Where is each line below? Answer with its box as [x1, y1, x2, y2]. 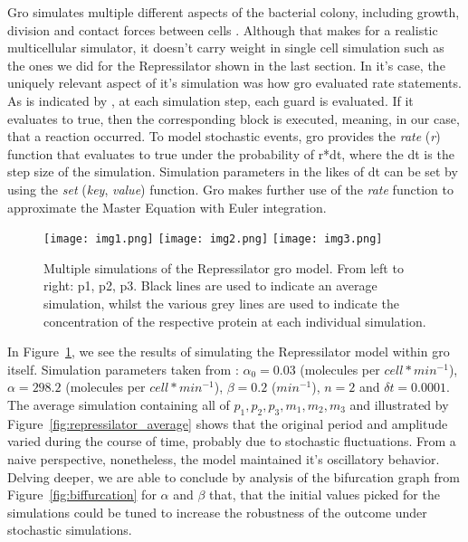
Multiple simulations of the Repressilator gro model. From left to [43, 258, 404, 277]
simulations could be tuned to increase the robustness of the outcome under [7, 502, 427, 521]
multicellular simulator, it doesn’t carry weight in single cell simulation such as [7, 38, 444, 57]
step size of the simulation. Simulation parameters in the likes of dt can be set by [7, 162, 458, 181]
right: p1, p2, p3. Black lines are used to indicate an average [43, 276, 377, 295]
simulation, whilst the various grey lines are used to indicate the [43, 293, 399, 312]
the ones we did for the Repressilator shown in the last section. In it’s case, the [7, 55, 445, 74]
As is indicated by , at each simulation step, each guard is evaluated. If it [7, 90, 414, 109]
